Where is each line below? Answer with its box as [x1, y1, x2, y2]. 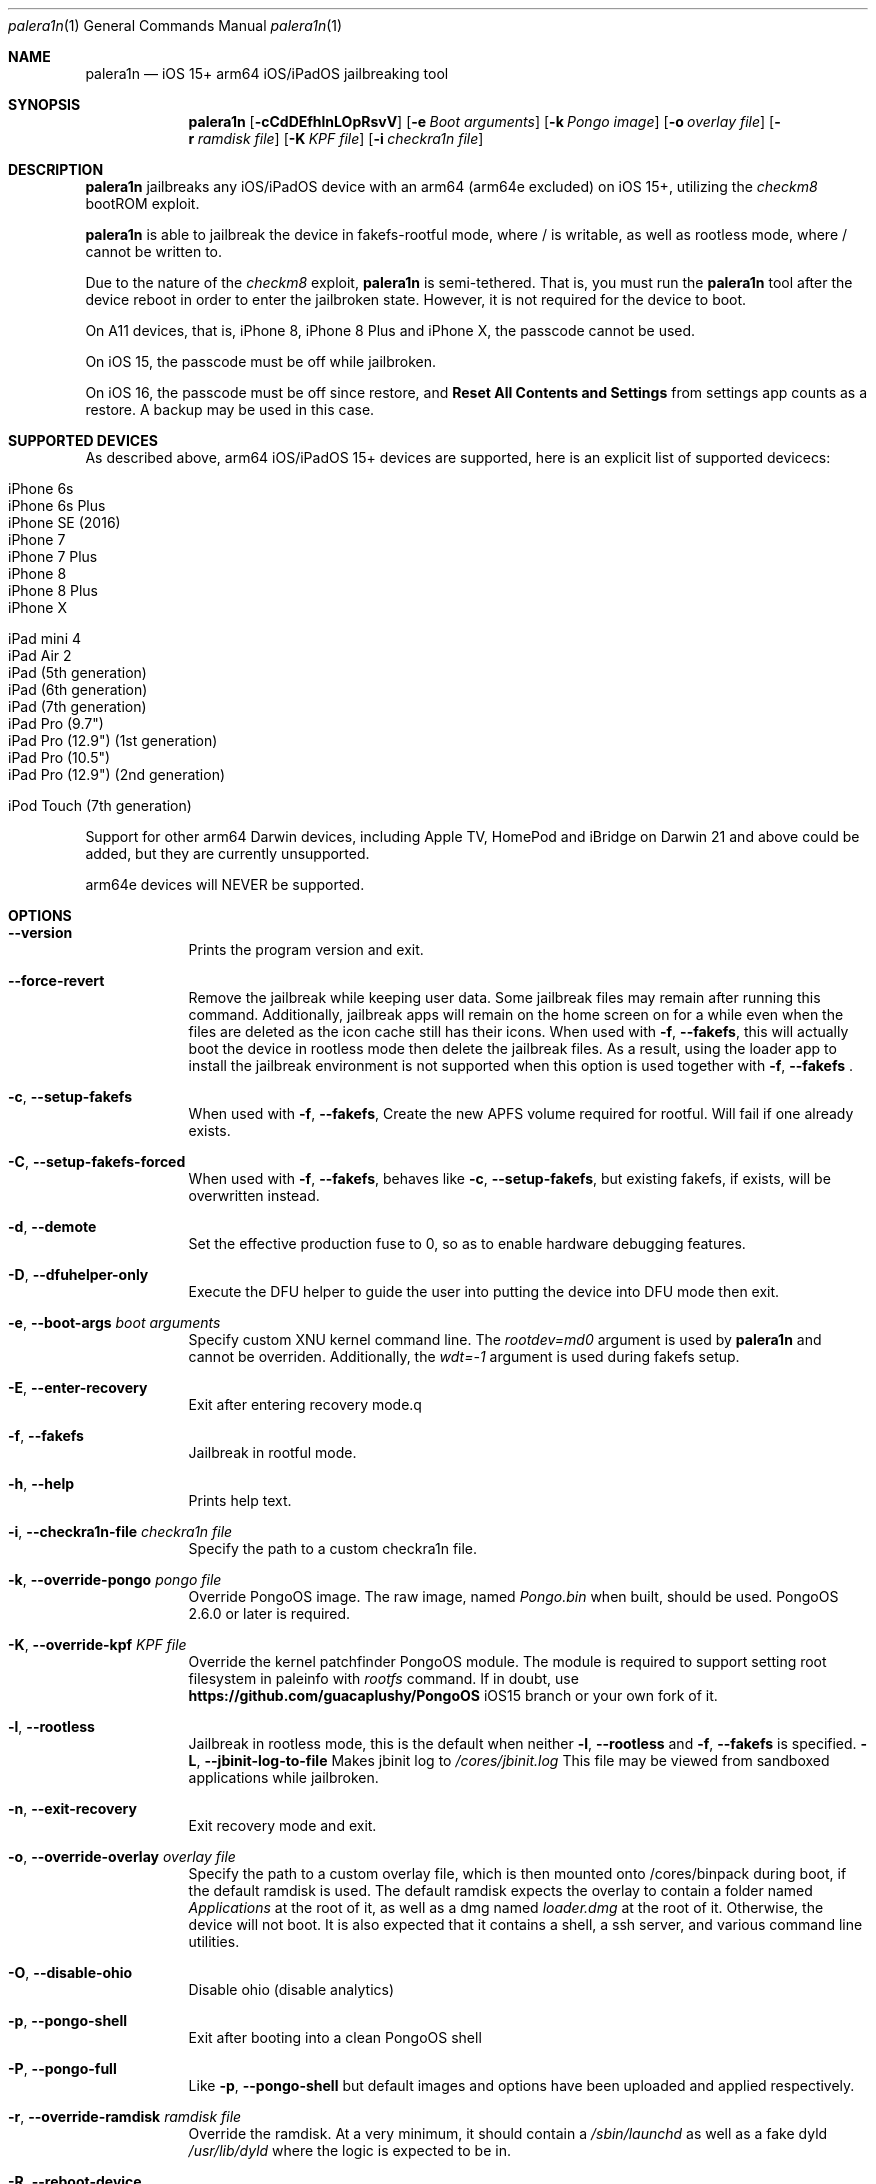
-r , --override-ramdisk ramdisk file [8, 2108, 242, 2125]
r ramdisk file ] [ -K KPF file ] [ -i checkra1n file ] [188, 130, 484, 147]
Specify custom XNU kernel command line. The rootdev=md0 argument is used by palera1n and [188, 1331, 822, 1348]
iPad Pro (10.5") [8, 749, 111, 766]
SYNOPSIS [8, 96, 81, 113]
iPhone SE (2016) [8, 514, 121, 531]
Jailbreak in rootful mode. [188, 1444, 357, 1461]
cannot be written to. [85, 243, 223, 260]
